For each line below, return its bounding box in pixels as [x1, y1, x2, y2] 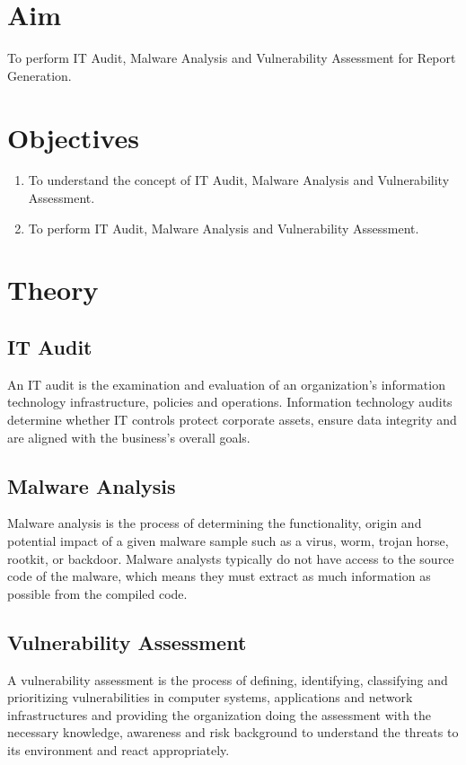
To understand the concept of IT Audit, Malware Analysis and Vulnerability [28, 171, 450, 189]
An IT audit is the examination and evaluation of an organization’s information [7, 374, 445, 393]
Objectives [7, 119, 139, 155]
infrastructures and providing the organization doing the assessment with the [7, 705, 432, 724]
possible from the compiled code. [7, 584, 188, 602]
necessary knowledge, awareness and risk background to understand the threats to [7, 723, 459, 742]
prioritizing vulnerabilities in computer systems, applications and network [7, 688, 413, 707]
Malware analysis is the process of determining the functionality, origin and [7, 514, 422, 532]
